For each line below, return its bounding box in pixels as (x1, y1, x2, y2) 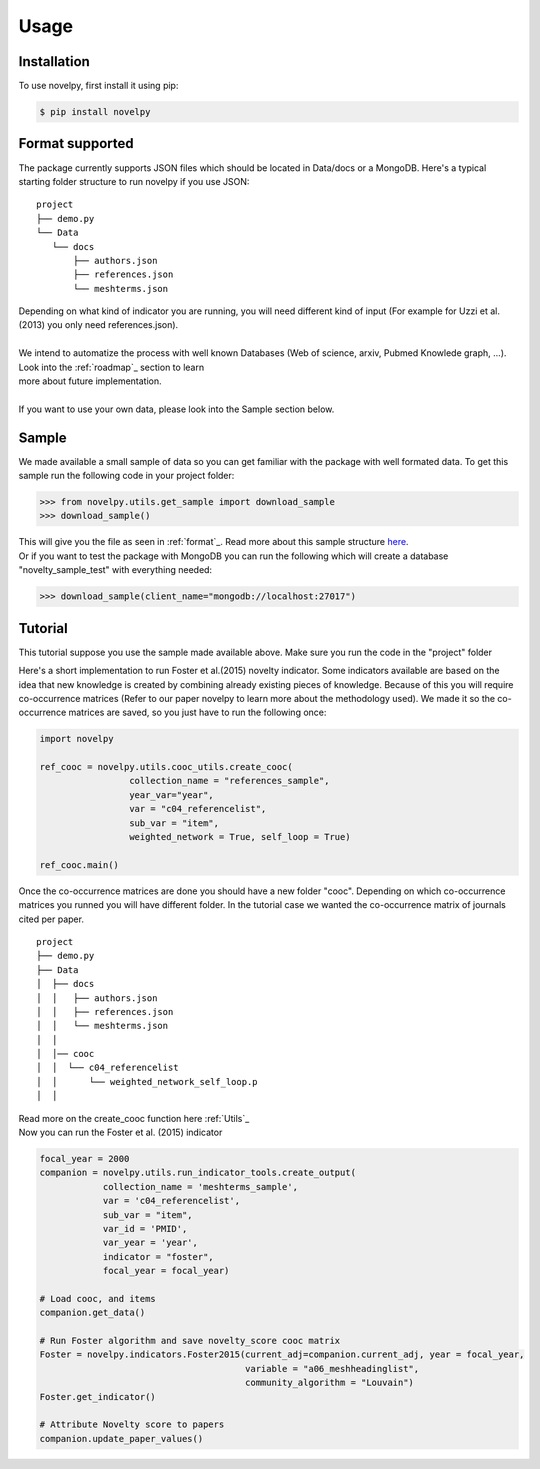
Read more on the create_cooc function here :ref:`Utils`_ (18, 1112, 250, 1124)
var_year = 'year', (102, 1237, 199, 1249)
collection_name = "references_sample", (128, 775, 330, 787)
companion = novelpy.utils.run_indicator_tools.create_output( (39, 1167, 357, 1179)
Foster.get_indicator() (39, 1391, 157, 1402)
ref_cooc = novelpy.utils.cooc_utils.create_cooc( (39, 761, 294, 773)
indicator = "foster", (102, 1251, 214, 1262)
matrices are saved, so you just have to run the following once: (68, 706, 327, 719)
